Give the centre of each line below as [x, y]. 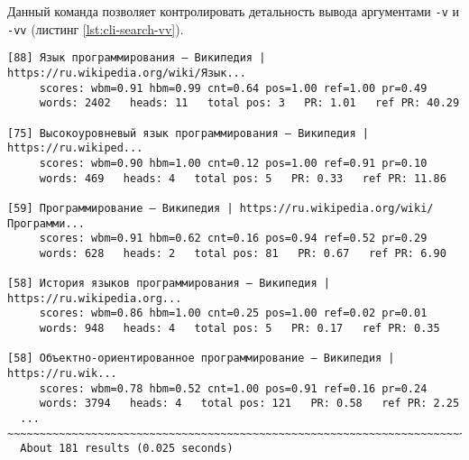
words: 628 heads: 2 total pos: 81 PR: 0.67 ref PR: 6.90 [243, 253]
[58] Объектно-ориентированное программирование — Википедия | [201, 359]
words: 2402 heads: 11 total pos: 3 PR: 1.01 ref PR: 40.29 [249, 103]
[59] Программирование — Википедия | [120, 208]
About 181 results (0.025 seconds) [127, 449]
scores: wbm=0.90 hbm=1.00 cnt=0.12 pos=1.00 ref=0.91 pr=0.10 [233, 163]
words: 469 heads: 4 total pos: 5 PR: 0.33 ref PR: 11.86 [243, 178]
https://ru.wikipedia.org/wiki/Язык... [127, 73]
